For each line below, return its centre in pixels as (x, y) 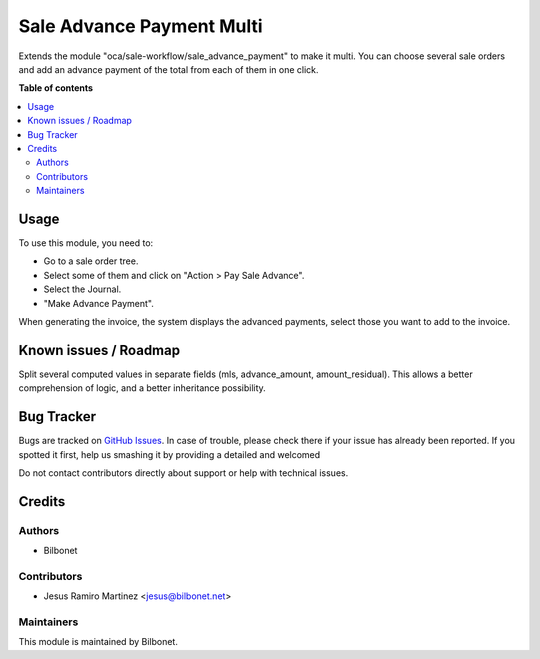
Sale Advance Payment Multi (141, 26)
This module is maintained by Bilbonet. (98, 642)
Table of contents (56, 88)
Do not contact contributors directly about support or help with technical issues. (183, 472)
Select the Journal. (82, 289)
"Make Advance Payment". (98, 303)
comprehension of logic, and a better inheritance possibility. (142, 388)
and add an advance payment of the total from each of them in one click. (168, 69)
